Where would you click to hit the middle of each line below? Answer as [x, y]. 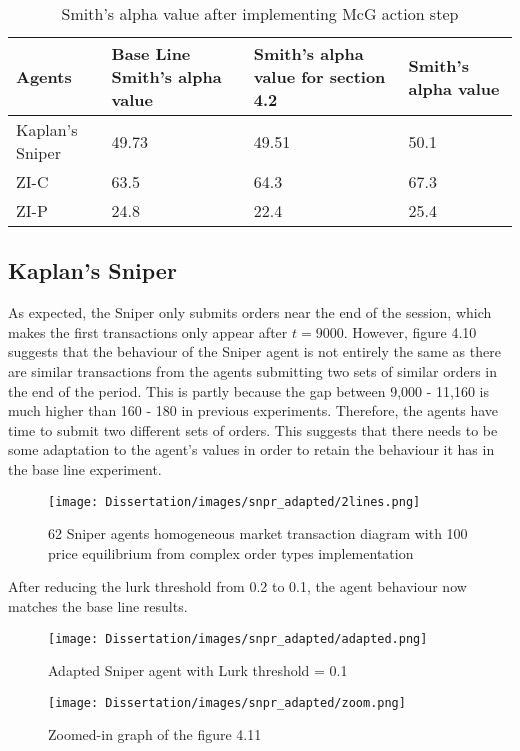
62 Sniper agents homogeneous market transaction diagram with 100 [258, 533]
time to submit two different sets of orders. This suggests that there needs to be [253, 429]
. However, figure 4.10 [410, 331]
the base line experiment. [85, 468]
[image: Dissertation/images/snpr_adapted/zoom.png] [227, 702]
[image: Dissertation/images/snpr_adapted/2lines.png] [234, 501]
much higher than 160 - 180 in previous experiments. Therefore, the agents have [253, 410]
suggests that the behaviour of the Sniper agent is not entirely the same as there [254, 351]
